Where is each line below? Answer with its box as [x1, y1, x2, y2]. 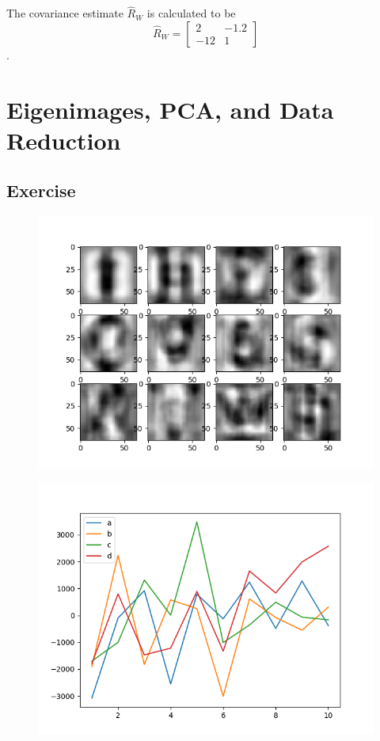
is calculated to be [146, 5, 236, 21]
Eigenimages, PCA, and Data [6, 93, 334, 125]
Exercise [6, 178, 76, 203]
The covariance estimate [6, 5, 123, 21]
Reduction [6, 123, 121, 156]
